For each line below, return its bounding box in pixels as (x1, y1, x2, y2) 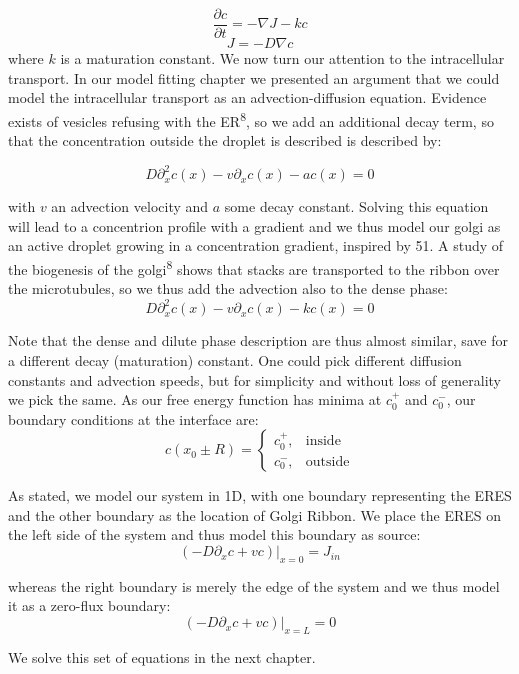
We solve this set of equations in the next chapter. (8, 646, 316, 667)
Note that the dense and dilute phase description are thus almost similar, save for (8, 330, 509, 351)
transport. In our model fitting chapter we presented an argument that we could (8, 67, 500, 88)
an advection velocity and (51, 196, 209, 217)
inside (305, 434, 341, 449)
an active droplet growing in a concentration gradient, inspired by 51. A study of (8, 235, 504, 256)
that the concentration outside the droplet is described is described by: (8, 130, 442, 151)
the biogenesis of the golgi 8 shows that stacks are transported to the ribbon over (8, 255, 500, 279)
